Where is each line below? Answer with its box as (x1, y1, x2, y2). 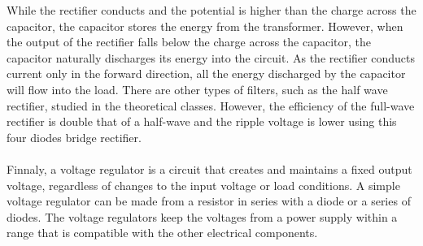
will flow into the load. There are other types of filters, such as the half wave (7, 80, 388, 97)
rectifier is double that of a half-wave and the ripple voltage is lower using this (7, 113, 397, 130)
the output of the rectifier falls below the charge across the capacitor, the (7, 33, 372, 50)
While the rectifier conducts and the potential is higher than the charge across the (7, 2, 416, 18)
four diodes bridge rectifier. (7, 128, 142, 145)
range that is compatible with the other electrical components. (7, 224, 318, 241)
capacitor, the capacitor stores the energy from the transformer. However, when (7, 17, 403, 34)
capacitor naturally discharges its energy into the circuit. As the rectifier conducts (7, 49, 415, 66)
